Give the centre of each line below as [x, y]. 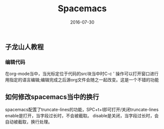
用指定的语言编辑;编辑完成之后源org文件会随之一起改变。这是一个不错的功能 [82, 80]
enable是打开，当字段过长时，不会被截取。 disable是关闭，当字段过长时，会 [82, 116]
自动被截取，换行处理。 [29, 122]
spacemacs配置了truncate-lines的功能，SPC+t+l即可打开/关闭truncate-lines [82, 110]
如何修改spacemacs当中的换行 [52, 97]
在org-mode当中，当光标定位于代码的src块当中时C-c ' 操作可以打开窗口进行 [82, 74]
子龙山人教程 [24, 47]
